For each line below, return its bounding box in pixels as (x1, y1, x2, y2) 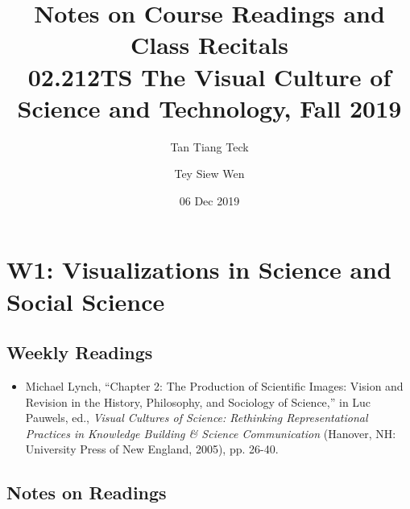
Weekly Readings (6, 340, 153, 365)
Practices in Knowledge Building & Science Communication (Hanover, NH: (25, 424, 396, 441)
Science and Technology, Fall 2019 (17, 91, 402, 124)
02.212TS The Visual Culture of (27, 60, 391, 93)
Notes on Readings (6, 480, 167, 505)
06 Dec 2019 (179, 192, 240, 209)
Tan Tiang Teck (170, 138, 249, 155)
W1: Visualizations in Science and (6, 253, 391, 286)
